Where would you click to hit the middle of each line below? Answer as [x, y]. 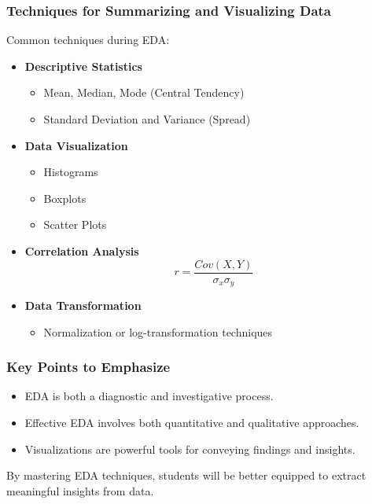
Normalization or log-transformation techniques [158, 331]
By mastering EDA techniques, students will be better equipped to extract [186, 475]
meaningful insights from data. [80, 490]
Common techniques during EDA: [88, 40]
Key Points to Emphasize [88, 367]
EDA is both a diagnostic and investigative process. [149, 396]
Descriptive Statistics [83, 66]
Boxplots [65, 198]
